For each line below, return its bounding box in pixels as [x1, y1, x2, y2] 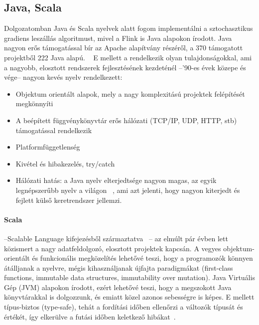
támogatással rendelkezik [15, 125, 92, 135]
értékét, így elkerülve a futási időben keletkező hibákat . [4, 311, 176, 322]
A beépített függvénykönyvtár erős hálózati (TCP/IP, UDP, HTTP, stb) [15, 115, 237, 125]
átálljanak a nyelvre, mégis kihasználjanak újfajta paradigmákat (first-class [4, 262, 233, 273]
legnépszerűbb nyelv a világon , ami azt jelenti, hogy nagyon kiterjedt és [15, 184, 240, 195]
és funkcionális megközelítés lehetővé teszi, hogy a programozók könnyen [32, 253, 253, 263]
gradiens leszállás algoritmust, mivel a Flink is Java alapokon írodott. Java [4, 32, 232, 43]
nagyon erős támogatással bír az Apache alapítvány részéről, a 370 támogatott [4, 42, 243, 53]
